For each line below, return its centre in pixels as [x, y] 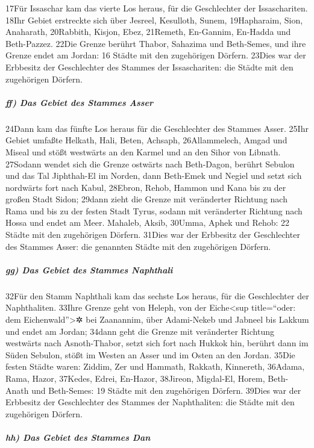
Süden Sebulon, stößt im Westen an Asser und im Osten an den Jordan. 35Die [150, 354]
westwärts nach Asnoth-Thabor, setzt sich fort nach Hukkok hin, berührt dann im [157, 343]
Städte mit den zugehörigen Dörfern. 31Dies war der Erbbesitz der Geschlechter [153, 235]
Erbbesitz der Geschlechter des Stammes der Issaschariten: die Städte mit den [149, 67]
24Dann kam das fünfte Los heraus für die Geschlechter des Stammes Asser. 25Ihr [157, 128]
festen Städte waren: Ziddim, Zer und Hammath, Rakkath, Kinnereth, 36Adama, [155, 366]
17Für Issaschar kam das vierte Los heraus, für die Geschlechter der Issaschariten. [157, 8]
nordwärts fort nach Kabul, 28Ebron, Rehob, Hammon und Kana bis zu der [146, 187]
